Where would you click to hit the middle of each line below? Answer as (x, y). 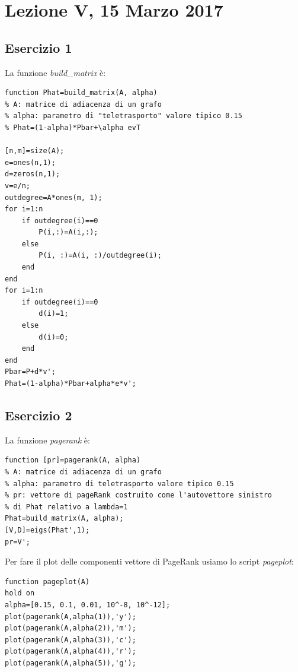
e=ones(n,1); (30, 162)
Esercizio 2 (39, 415)
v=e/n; (17, 186)
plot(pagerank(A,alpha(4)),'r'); (71, 652)
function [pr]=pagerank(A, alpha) (73, 460)
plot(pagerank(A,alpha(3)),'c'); (71, 640)
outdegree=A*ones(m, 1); (54, 197)
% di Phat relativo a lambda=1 (66, 507)
